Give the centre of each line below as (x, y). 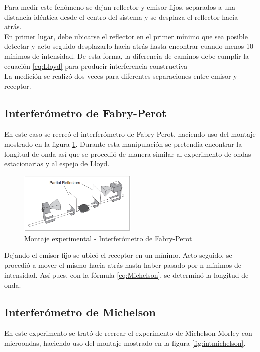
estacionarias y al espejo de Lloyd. (57, 163)
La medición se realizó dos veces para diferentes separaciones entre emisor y (121, 76)
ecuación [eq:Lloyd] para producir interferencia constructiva (96, 66)
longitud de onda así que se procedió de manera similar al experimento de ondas (128, 153)
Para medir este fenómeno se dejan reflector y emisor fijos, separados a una (120, 7)
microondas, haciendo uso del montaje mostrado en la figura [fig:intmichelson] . (125, 343)
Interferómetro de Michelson (80, 312)
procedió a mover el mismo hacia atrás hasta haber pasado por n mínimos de (123, 265)
